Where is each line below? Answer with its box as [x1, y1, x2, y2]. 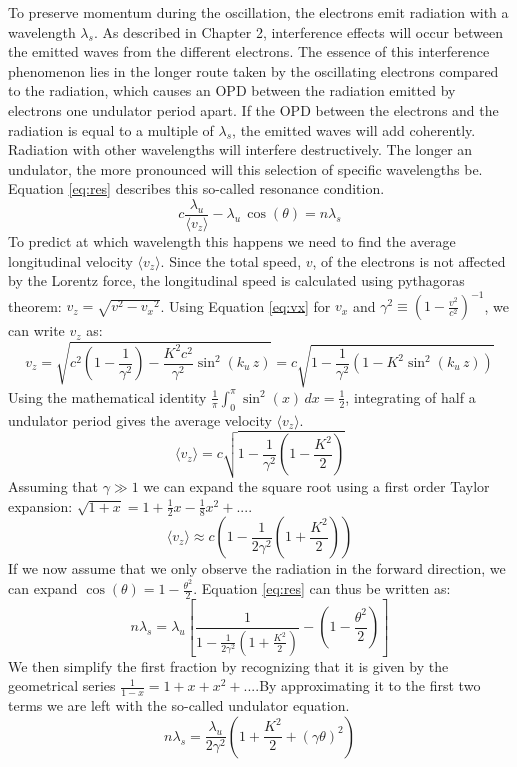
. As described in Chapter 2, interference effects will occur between [93, 21, 503, 42]
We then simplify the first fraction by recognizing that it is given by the [8, 655, 449, 676]
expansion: [8, 495, 73, 516]
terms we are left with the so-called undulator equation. [8, 695, 350, 716]
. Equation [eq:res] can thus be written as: [193, 578, 451, 599]
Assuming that [8, 475, 98, 496]
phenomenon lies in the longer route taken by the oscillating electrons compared [8, 60, 499, 81]
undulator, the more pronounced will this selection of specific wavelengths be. [8, 158, 483, 179]
